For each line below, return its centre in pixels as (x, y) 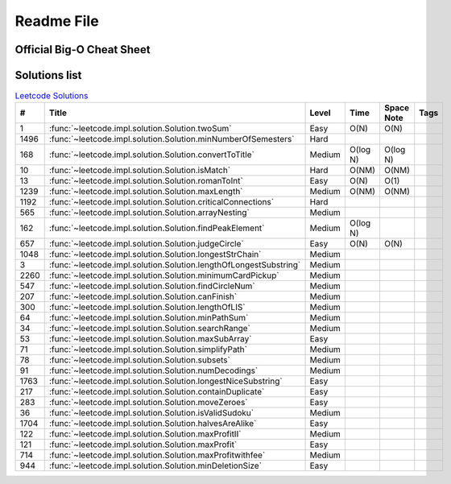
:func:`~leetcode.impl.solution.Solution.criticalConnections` (161, 202)
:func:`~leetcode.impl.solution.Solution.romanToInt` (146, 181)
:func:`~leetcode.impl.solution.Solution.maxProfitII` (145, 434)
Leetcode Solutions (52, 96)
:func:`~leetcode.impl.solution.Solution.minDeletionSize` (155, 465)
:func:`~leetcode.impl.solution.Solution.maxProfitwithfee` (157, 455)
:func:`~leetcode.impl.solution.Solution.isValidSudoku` (151, 413)
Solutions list (48, 75)
